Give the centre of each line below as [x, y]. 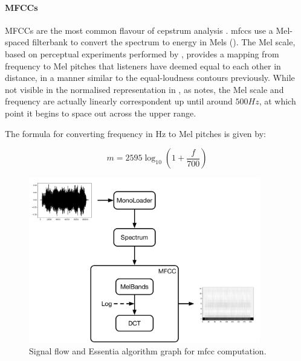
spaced [17, 42]
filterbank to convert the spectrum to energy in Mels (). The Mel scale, [164, 42]
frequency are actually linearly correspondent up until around [119, 101]
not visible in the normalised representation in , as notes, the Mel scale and [144, 89]
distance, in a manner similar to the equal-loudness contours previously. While [150, 78]
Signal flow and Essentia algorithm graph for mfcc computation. [148, 350]
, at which [277, 101]
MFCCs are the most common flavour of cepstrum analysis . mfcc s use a [139, 30]
